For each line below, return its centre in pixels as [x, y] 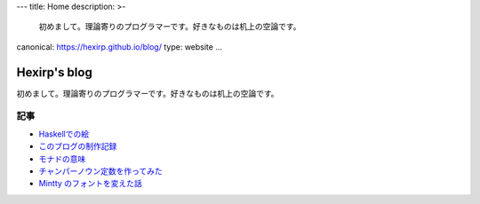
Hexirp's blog [54, 72]
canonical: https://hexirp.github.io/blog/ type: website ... [119, 47]
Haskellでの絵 [64, 134]
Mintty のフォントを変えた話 [90, 184]
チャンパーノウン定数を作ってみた [101, 171]
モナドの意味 [62, 159]
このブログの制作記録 [78, 146]
